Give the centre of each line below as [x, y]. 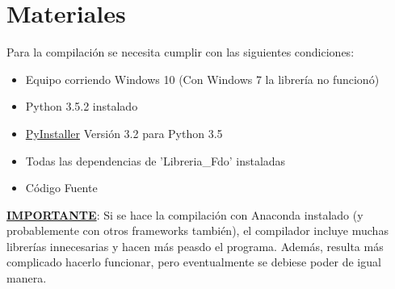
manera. [27, 278]
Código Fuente [61, 188]
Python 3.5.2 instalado [82, 106]
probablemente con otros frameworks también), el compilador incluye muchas [197, 230]
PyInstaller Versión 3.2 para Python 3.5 [124, 133]
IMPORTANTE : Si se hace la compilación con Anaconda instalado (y [185, 214]
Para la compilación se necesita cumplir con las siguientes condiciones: [181, 52]
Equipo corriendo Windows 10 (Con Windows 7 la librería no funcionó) [202, 79]
